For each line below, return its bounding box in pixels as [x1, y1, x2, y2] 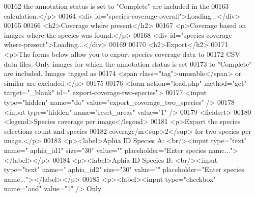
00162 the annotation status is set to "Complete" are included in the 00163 [4, 1, 229, 11]
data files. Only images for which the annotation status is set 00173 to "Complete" [4, 58, 252, 69]
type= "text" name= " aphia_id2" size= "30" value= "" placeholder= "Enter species [4, 164, 244, 174]
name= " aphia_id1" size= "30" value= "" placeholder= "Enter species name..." [4, 145, 233, 155]
